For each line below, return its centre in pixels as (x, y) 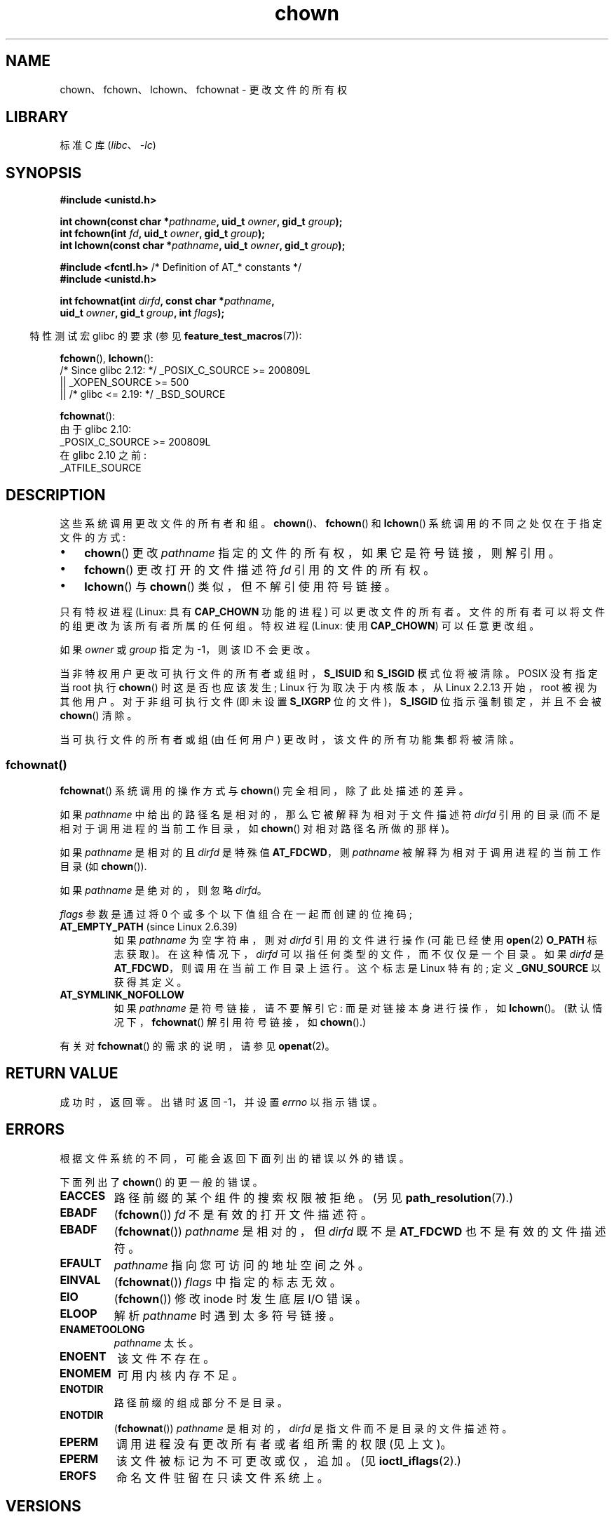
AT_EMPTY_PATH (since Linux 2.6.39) (149, 926)
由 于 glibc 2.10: (96, 429)
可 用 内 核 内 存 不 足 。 (180, 1375)
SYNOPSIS (44, 173)
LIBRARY (37, 117)
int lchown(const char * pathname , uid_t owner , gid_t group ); (203, 246)
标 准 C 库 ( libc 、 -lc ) (108, 145)
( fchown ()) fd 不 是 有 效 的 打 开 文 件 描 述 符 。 (243, 1214)
